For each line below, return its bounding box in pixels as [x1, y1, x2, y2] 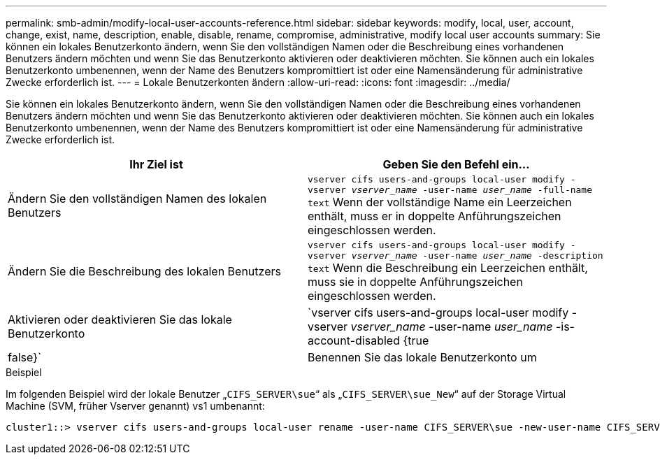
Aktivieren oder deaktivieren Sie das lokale [8, 312, 232, 326]
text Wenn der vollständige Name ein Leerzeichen [308, 195, 572, 209]
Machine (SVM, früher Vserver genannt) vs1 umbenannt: [6, 400, 265, 412]
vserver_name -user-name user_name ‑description [351, 250, 603, 261]
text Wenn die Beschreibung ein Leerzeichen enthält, [308, 261, 588, 275]
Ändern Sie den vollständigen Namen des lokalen [8, 192, 267, 206]
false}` [8, 350, 42, 364]
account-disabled [308, 333, 400, 347]
